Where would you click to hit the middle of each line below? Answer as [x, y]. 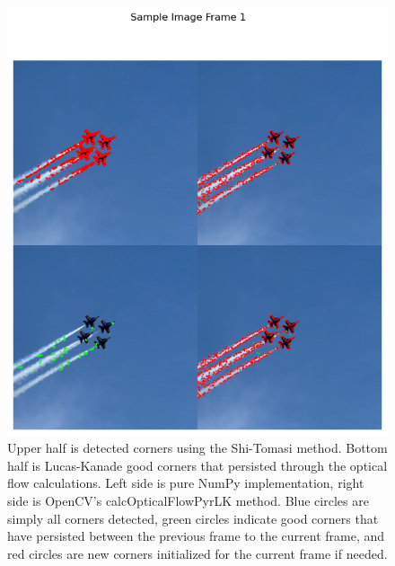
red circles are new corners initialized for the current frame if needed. [197, 553]
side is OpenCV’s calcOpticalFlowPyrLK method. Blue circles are [188, 501]
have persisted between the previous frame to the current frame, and [196, 536]
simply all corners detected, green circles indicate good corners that [193, 518]
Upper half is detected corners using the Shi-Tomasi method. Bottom [197, 448]
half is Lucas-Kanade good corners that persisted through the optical [197, 465]
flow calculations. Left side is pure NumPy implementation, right [186, 483]
